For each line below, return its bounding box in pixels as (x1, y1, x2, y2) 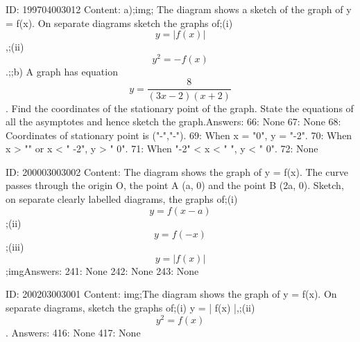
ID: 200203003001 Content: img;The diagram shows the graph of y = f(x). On (6, 287, 337, 301)
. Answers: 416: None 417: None (6, 325, 141, 339)
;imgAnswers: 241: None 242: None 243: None (6, 263, 199, 278)
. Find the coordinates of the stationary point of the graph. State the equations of (6, 100, 354, 115)
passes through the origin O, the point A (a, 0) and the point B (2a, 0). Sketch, (6, 178, 344, 192)
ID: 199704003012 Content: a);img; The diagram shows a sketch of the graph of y (6, 2, 352, 16)
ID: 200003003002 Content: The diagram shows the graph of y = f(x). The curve (6, 164, 348, 179)
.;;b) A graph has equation (6, 64, 118, 78)
